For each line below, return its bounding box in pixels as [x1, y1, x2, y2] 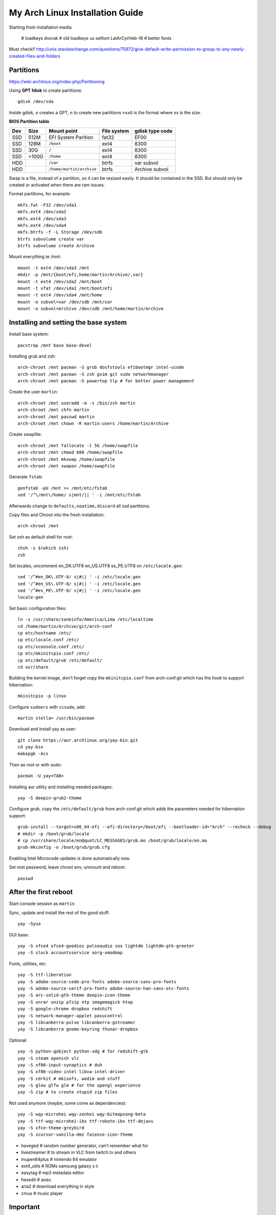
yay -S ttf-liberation [17, 972, 72, 978]
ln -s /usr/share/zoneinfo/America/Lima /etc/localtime [17, 617, 154, 622]
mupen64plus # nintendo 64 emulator [21, 1156, 97, 1162]
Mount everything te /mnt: [9, 254, 62, 260]
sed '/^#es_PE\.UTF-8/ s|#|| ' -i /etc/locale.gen [17, 588, 141, 593]
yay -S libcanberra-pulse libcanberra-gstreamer [17, 1020, 136, 1025]
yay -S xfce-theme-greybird [17, 1125, 85, 1131]
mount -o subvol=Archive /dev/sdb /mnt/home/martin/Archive [17, 306, 164, 312]
